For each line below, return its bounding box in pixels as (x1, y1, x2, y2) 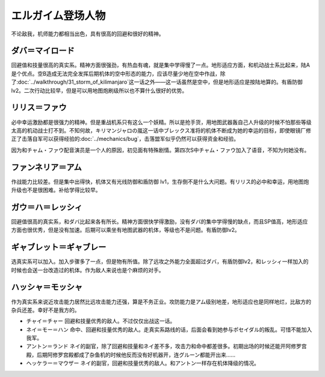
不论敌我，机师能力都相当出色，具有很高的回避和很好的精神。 (11, 30, 164, 37)
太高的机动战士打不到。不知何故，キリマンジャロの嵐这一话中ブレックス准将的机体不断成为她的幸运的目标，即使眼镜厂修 (11, 126, 311, 134)
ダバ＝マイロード (11, 46, 75, 56)
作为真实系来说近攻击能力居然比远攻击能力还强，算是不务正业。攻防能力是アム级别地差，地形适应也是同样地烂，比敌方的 (11, 298, 312, 305)
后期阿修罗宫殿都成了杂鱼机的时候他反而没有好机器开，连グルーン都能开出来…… (36, 351, 236, 358)
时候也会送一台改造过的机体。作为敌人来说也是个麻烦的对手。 (11, 266, 164, 273)
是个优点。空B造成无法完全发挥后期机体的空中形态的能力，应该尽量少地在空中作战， (11, 70, 221, 77)
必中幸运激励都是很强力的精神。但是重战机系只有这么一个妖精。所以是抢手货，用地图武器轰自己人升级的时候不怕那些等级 (11, 118, 312, 126)
